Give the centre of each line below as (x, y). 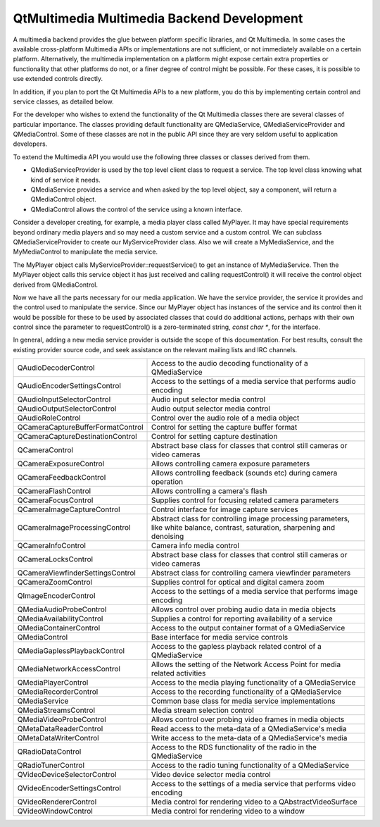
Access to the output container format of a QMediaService (248, 628)
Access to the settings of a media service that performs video (254, 784)
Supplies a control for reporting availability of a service (242, 618)
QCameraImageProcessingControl (74, 528)
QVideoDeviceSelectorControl (67, 775)
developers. (30, 144)
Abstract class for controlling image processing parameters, (251, 519)
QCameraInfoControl (51, 546)
